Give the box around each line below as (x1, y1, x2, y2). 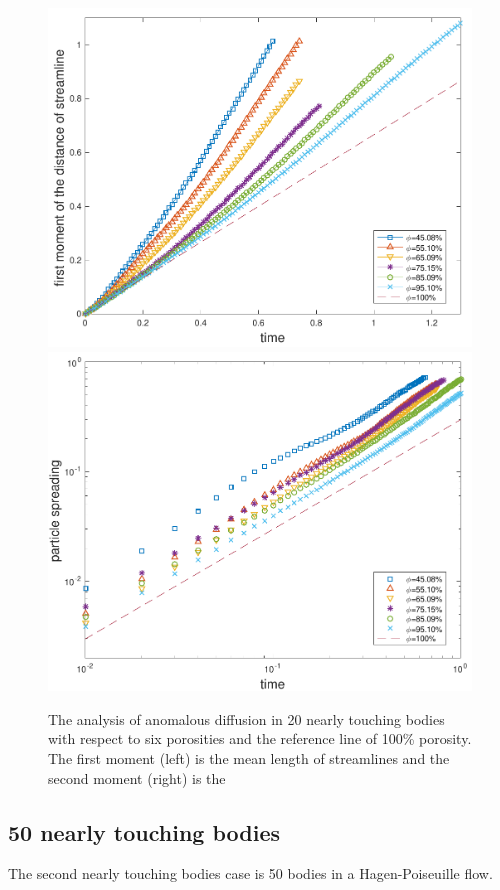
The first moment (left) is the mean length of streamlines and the (48, 747, 450, 768)
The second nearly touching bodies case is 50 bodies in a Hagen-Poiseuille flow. (8, 863, 493, 884)
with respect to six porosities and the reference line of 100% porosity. (48, 728, 472, 749)
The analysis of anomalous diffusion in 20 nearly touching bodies (48, 708, 445, 729)
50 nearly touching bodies (8, 816, 281, 847)
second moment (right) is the (48, 767, 226, 788)
